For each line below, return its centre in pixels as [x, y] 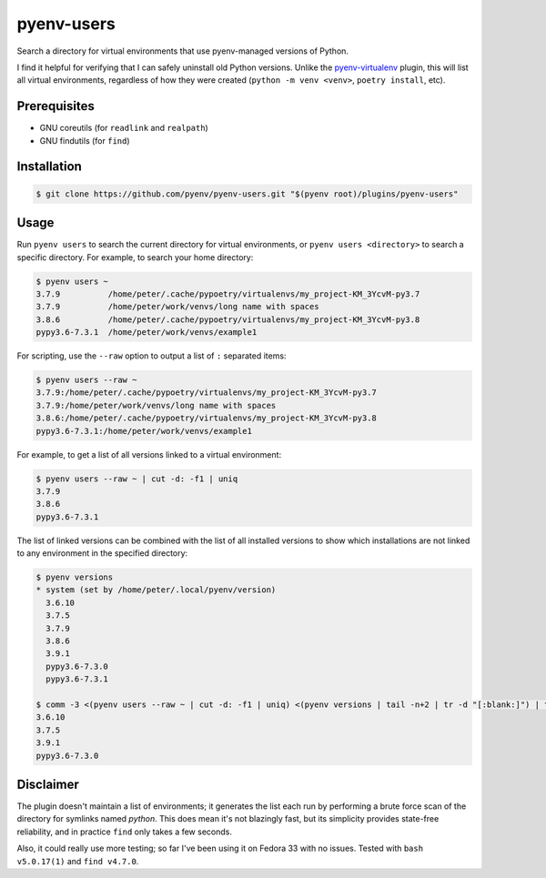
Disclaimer [48, 784]
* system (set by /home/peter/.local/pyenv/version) [156, 590]
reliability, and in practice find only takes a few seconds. [124, 832]
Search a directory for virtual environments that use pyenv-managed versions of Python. [183, 51]
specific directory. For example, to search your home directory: [135, 257]
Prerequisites [56, 106]
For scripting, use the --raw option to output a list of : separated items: [152, 356]
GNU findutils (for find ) [85, 140]
